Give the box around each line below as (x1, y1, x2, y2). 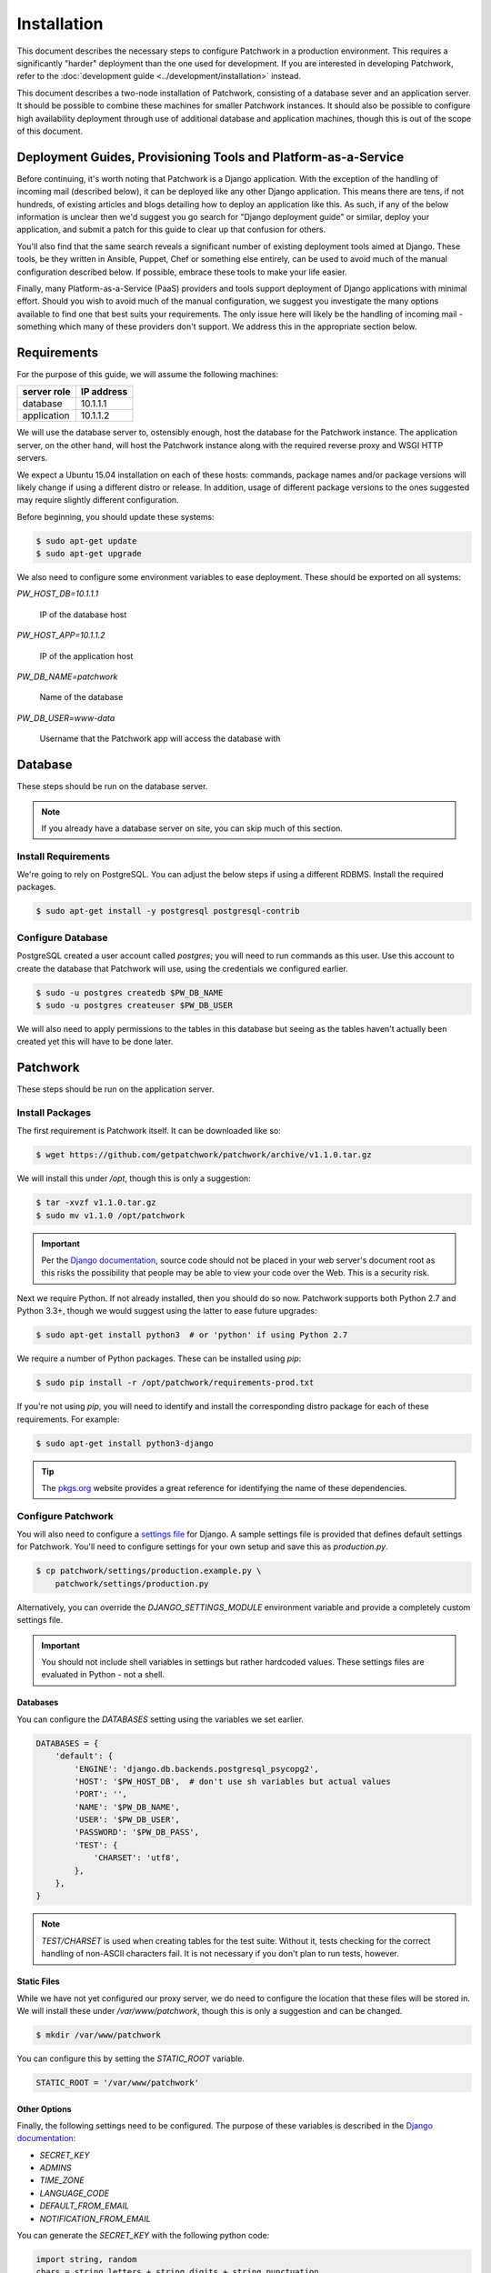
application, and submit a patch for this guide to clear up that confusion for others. (16, 224, 326, 235)
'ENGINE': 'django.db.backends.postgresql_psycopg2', (74, 1764, 319, 1774)
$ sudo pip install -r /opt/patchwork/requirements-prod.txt (35, 1377, 315, 1388)
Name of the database (39, 692, 124, 703)
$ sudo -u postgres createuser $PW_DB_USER (35, 1000, 234, 1010)
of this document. (16, 125, 84, 136)
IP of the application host (39, 650, 134, 661)
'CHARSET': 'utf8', (93, 1853, 181, 1863)
